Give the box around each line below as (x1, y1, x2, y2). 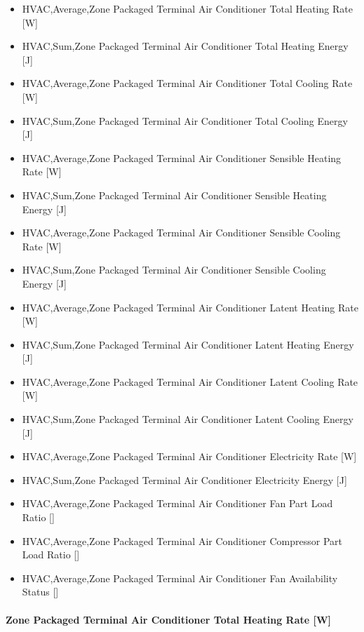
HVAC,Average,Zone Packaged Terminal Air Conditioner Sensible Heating (22, 150, 342, 165)
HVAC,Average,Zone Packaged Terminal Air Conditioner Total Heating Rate (22, 1, 353, 15)
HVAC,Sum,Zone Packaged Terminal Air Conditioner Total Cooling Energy (22, 113, 348, 128)
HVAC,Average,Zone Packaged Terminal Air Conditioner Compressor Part (22, 533, 342, 548)
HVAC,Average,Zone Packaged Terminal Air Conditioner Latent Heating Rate (22, 300, 358, 314)
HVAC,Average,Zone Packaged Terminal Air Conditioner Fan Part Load (22, 496, 333, 511)
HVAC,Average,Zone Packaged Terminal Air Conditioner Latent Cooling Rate (22, 374, 358, 389)
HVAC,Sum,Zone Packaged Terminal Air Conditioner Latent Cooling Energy (22, 412, 353, 426)
